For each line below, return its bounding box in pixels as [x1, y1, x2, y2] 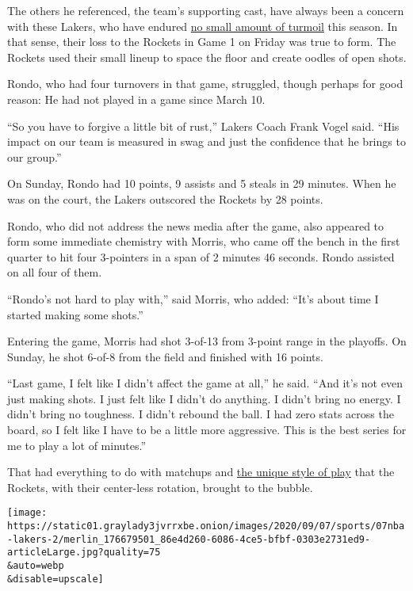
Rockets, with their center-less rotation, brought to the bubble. [7, 479, 313, 495]
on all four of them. [7, 264, 102, 280]
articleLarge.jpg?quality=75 [7, 547, 161, 559]
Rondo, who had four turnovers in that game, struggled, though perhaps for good [7, 75, 403, 92]
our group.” [7, 148, 62, 165]
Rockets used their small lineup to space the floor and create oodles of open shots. [7, 48, 407, 65]
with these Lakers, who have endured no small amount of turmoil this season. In [7, 17, 398, 34]
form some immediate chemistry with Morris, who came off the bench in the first [7, 233, 400, 250]
